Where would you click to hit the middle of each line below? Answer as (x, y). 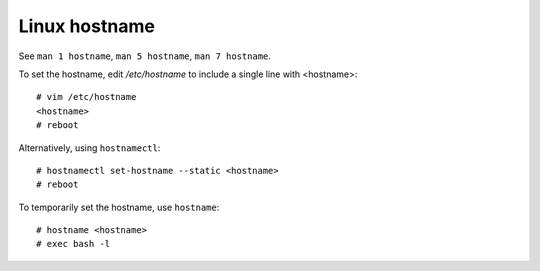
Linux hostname (86, 26)
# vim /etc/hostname (86, 97)
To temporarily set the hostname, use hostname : (119, 207)
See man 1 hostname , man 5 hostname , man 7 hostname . (145, 56)
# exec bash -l (73, 244)
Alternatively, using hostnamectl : (89, 147)
